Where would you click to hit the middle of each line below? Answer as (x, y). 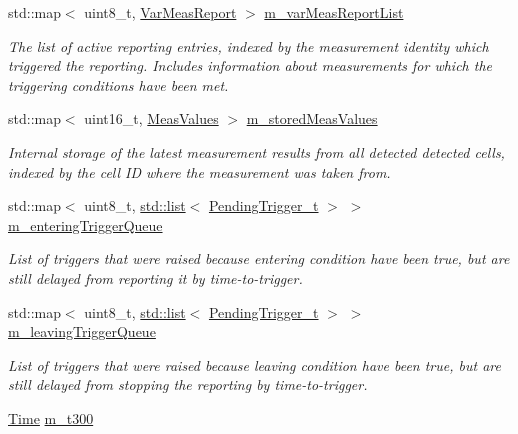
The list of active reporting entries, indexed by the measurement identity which (248, 45)
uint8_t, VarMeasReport (160, 12)
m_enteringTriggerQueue (85, 224)
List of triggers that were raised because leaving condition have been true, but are (254, 364)
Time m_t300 (51, 417)
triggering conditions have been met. (118, 84)
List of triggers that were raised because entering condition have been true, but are (259, 258)
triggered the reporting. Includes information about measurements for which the (250, 65)
